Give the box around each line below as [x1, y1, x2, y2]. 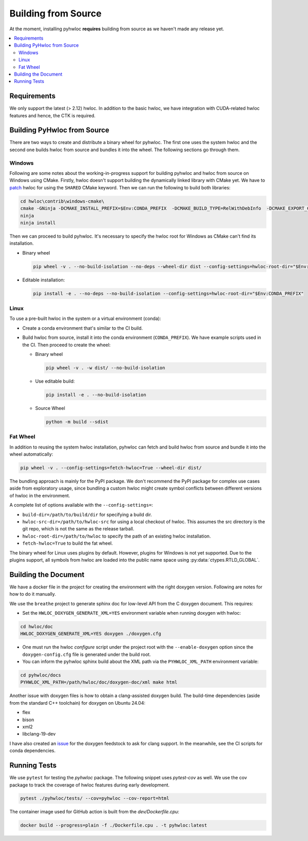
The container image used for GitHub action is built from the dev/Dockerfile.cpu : [9, 809, 180, 815]
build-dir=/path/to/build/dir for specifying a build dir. [22, 511, 152, 517]
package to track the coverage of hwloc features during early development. [9, 782, 170, 788]
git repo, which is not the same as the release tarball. [22, 526, 134, 532]
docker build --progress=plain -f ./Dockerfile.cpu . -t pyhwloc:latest [20, 822, 207, 828]
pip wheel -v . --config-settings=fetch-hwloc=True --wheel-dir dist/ [20, 465, 202, 471]
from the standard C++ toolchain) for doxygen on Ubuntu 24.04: [9, 700, 146, 706]
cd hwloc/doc [20, 623, 53, 630]
